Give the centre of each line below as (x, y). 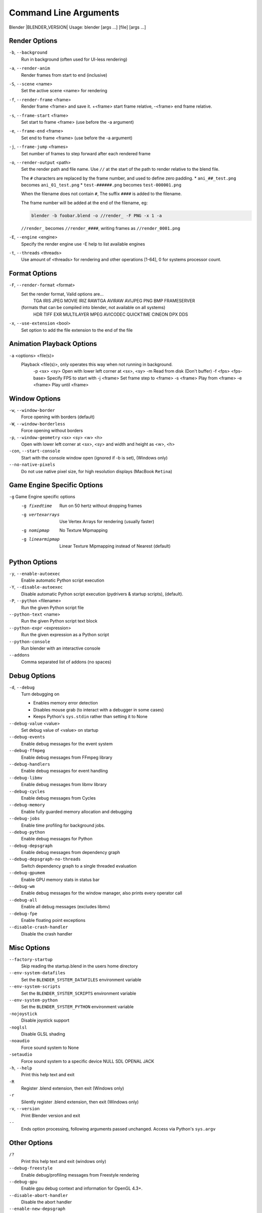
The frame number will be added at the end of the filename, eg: (84, 203)
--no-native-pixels (32, 465)
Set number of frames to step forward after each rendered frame (86, 153)
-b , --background (28, 52)
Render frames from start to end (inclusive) (64, 75)
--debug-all (23, 900)
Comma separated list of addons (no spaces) (66, 662)
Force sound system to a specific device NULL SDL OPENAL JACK (88, 1061)
